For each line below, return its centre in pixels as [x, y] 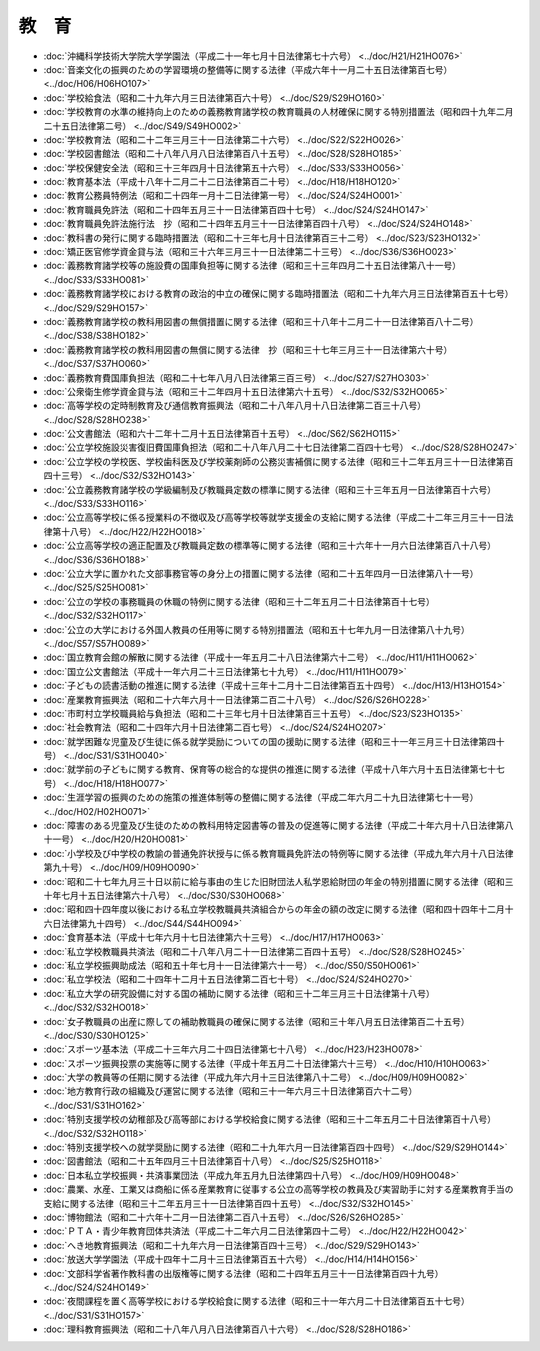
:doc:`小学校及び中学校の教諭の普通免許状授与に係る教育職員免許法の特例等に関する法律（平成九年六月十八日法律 [278, 853]
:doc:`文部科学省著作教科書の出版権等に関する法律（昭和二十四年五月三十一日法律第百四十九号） [243, 1273]
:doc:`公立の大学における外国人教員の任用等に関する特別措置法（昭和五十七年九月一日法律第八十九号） [256, 629]
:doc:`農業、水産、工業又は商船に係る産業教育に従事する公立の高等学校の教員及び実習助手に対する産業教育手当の [278, 1189]
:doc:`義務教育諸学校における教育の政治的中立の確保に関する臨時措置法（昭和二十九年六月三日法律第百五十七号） [278, 294]
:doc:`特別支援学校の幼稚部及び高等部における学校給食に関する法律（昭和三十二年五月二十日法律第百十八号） [270, 1119]
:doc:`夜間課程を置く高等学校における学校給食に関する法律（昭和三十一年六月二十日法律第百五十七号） [256, 1301]
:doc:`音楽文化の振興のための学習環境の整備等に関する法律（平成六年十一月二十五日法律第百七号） [248, 69]
